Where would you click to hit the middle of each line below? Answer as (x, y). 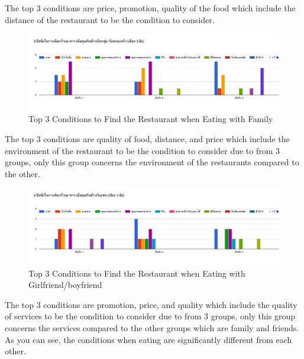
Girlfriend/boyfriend (65, 285)
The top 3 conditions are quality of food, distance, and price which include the (147, 138)
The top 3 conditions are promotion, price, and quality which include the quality (151, 304)
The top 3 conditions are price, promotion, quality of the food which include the (150, 8)
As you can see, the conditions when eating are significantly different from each (148, 339)
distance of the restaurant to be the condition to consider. (110, 19)
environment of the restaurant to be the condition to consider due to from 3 (143, 150)
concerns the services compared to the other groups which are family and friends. (152, 327)
